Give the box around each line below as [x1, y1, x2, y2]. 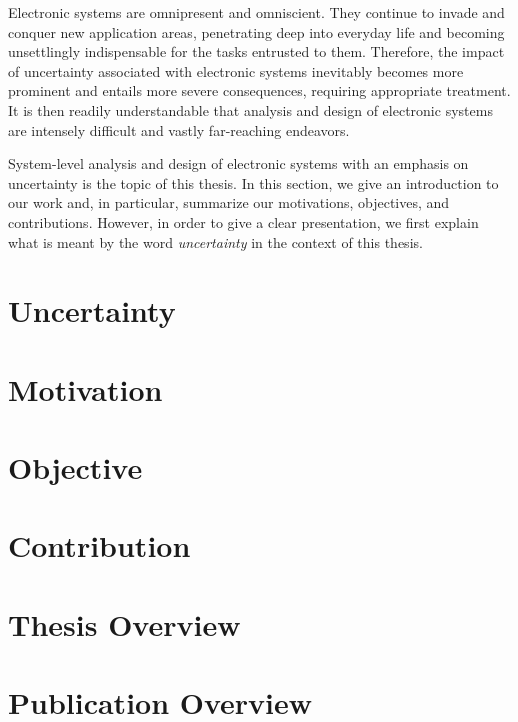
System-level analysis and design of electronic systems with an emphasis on [8, 153, 469, 174]
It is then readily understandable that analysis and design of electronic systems [8, 99, 493, 120]
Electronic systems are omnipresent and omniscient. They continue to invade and [8, 2, 505, 22]
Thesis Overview [8, 603, 241, 644]
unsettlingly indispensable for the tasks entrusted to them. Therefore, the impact [8, 41, 505, 62]
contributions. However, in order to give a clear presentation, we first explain [8, 211, 479, 232]
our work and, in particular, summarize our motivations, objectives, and [8, 192, 450, 213]
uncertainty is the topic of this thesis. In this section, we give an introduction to [8, 172, 499, 193]
